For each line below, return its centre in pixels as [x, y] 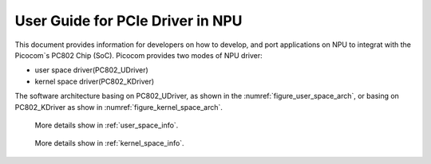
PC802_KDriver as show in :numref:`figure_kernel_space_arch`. [119, 107]
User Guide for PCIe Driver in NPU [129, 21]
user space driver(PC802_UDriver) [92, 70]
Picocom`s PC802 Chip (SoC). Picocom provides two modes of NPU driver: [138, 55]
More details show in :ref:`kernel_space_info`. [109, 143]
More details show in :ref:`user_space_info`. [107, 125]
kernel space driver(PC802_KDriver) [95, 81]
